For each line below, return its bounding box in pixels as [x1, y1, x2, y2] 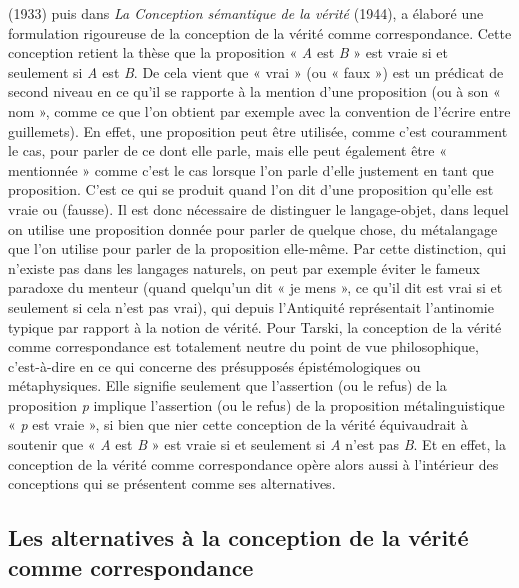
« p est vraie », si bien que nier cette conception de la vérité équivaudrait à [8, 414, 468, 435]
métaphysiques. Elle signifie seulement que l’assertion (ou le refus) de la [8, 375, 447, 396]
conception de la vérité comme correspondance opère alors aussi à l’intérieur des [8, 453, 499, 474]
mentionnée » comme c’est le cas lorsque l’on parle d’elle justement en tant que [8, 159, 494, 180]
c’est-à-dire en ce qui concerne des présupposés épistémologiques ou [8, 355, 421, 376]
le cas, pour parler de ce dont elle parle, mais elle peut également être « [8, 140, 447, 161]
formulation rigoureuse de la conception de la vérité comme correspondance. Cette [8, 22, 512, 43]
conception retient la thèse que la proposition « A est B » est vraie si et [8, 42, 448, 63]
